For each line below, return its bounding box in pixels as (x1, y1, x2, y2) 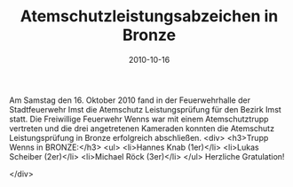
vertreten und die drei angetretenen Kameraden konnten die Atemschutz (9, 122, 275, 134)
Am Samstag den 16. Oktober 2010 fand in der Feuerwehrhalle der (9, 95, 251, 105)
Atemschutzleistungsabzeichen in (20, 6, 279, 27)
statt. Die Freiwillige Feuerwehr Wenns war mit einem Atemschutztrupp (9, 113, 269, 124)
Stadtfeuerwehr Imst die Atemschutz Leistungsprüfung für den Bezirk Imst (9, 104, 281, 114)
